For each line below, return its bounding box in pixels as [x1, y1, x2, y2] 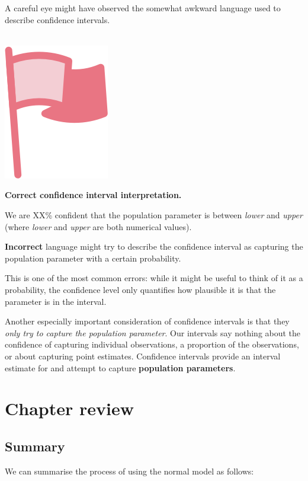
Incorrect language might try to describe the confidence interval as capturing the [5, 240, 303, 253]
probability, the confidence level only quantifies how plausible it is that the [5, 283, 276, 295]
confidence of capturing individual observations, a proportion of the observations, [5, 338, 299, 351]
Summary [5, 437, 65, 455]
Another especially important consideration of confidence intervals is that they [5, 315, 290, 327]
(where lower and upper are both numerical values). [5, 220, 192, 232]
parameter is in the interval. [5, 295, 107, 307]
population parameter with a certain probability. [5, 251, 181, 264]
